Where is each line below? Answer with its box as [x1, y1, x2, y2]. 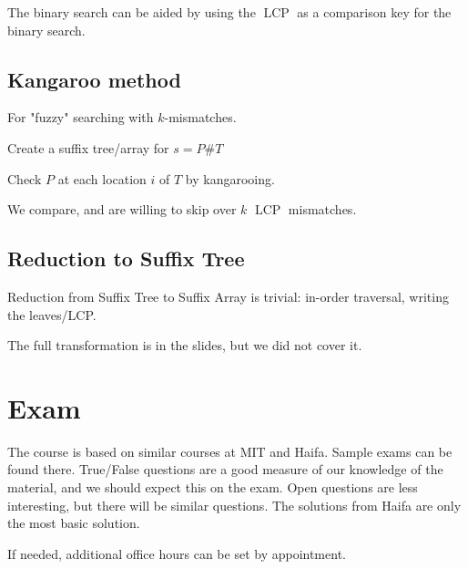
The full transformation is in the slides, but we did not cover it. [7, 336, 362, 355]
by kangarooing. [185, 169, 275, 188]
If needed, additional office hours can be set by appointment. [7, 543, 346, 563]
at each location [57, 169, 147, 188]
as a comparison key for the [297, 3, 452, 21]
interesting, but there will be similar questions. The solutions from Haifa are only [7, 495, 462, 514]
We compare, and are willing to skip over [7, 200, 237, 219]
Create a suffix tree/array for [7, 138, 169, 157]
